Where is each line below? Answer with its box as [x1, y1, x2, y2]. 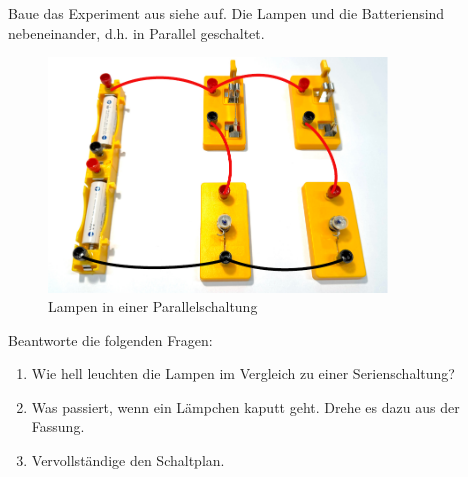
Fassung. [31, 416, 85, 437]
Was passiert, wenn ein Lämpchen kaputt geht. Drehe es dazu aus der [31, 396, 460, 417]
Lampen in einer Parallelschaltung [48, 296, 258, 317]
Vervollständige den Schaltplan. [31, 450, 225, 471]
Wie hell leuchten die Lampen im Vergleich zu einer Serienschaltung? [31, 363, 455, 384]
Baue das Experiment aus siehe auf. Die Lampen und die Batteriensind [8, 3, 445, 23]
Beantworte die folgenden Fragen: [8, 329, 213, 350]
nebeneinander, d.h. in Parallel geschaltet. [8, 22, 265, 43]
